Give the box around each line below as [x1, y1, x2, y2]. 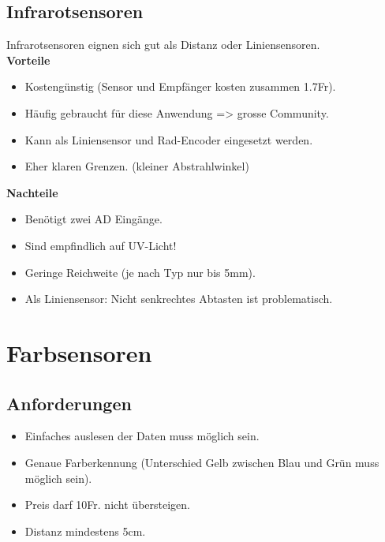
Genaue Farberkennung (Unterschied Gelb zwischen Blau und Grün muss [24, 454, 379, 470]
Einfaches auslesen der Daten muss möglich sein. [24, 428, 260, 444]
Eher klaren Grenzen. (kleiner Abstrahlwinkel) [24, 158, 249, 174]
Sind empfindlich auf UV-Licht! [24, 237, 177, 253]
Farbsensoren [6, 336, 152, 368]
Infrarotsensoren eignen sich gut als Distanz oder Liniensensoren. [6, 36, 320, 53]
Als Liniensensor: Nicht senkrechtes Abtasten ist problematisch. [24, 290, 333, 307]
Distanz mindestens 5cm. [24, 522, 146, 539]
